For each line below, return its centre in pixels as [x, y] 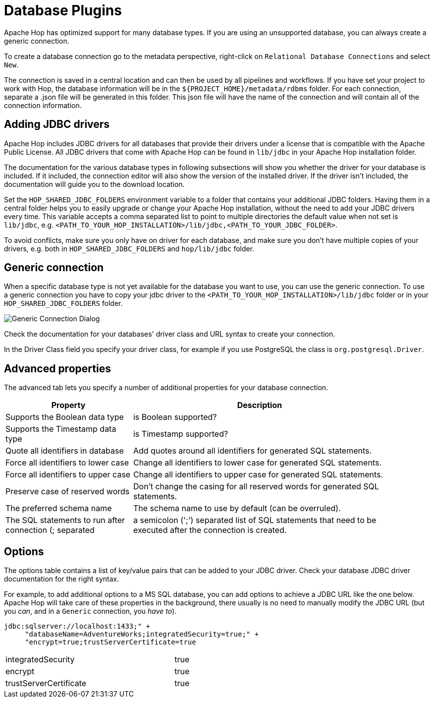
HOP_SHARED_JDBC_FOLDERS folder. [63, 303]
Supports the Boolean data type [65, 417]
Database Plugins [63, 10]
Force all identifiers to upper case [68, 475]
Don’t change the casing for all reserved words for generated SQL [256, 487]
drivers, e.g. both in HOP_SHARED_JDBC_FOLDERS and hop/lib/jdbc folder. [129, 248]
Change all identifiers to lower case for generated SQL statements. [257, 463]
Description [260, 405]
